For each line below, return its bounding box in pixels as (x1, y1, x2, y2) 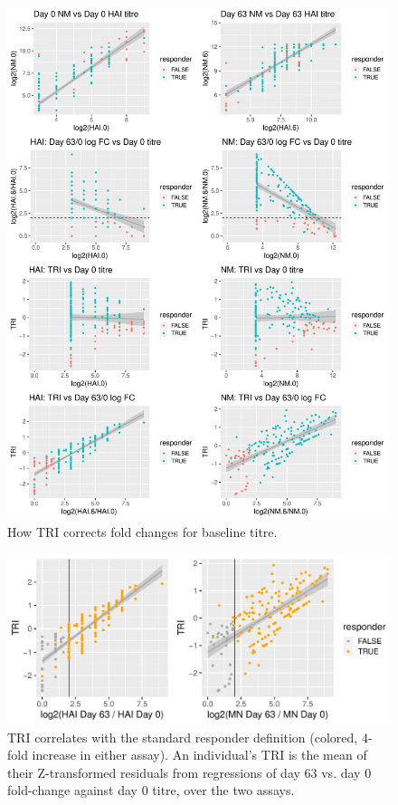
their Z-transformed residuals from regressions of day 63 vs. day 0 (7, 762, 372, 781)
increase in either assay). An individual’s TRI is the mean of (32, 745, 367, 764)
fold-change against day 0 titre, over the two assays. (7, 781, 295, 800)
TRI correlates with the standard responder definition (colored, (7, 727, 358, 746)
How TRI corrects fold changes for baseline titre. (7, 522, 278, 541)
